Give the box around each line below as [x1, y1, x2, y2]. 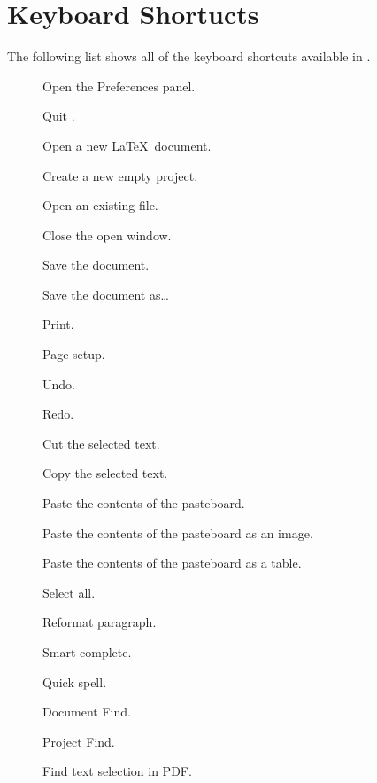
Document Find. [42, 702, 131, 721]
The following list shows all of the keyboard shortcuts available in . [7, 47, 371, 66]
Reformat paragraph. [42, 613, 157, 631]
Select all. [42, 583, 96, 601]
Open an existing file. [42, 196, 158, 215]
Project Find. [42, 732, 115, 750]
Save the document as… [42, 285, 169, 303]
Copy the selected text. [42, 464, 168, 482]
